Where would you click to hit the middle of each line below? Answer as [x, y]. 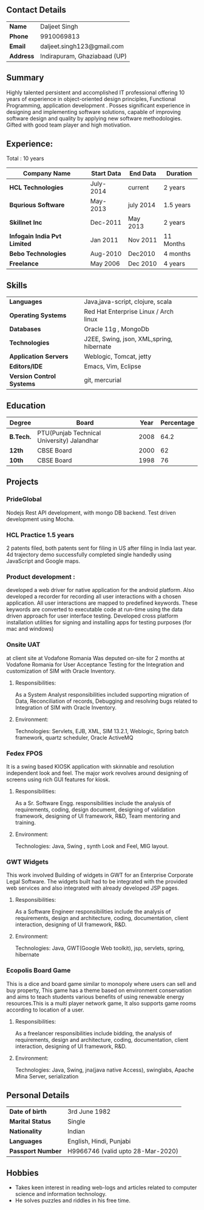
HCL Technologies [36, 188]
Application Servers [39, 357]
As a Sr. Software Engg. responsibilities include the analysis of [93, 803]
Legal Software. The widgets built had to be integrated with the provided [97, 882]
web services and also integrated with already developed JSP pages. [93, 888]
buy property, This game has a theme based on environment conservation [99, 990]
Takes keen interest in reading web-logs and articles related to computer [106, 1187]
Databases [25, 329]
